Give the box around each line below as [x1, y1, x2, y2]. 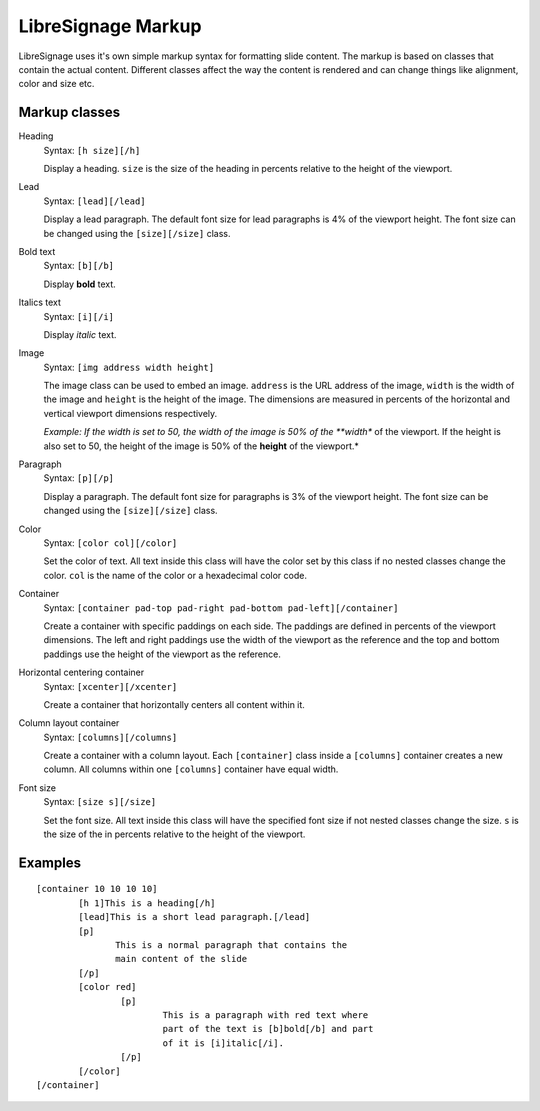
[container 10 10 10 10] [36, 883, 158, 895]
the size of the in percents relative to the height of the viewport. [43, 828, 306, 840]
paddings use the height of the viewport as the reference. [43, 648, 282, 660]
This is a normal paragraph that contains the [115, 940, 348, 950]
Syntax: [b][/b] [43, 260, 115, 272]
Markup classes [18, 104, 121, 121]
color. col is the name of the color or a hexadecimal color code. [43, 569, 307, 581]
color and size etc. [18, 78, 95, 90]
